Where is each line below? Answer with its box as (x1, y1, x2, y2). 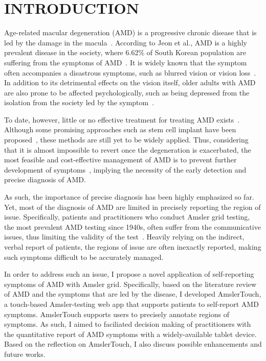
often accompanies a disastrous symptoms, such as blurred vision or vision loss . (4, 67, 256, 78)
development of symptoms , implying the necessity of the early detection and (4, 164, 247, 175)
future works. (4, 348, 46, 359)
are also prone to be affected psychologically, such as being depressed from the (4, 87, 250, 98)
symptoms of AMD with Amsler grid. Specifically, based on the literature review (4, 278, 257, 289)
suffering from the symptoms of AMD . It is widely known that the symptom (4, 57, 247, 67)
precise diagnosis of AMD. (4, 174, 86, 185)
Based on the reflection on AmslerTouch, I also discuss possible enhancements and (4, 339, 262, 349)
